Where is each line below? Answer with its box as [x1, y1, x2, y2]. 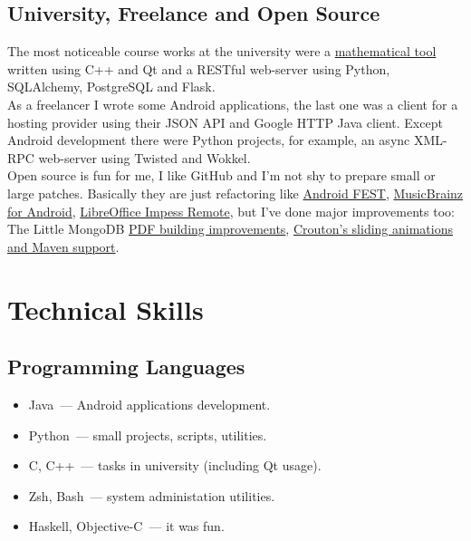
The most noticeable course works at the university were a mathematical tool [7, 42, 437, 61]
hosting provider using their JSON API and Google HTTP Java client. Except [7, 112, 443, 131]
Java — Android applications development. [28, 394, 271, 413]
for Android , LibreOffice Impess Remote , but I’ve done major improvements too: [7, 201, 455, 220]
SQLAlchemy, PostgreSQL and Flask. [7, 77, 216, 96]
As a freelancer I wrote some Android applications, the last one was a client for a [7, 94, 458, 113]
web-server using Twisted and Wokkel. [38, 148, 251, 167]
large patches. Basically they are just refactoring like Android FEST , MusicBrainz [7, 183, 464, 202]
